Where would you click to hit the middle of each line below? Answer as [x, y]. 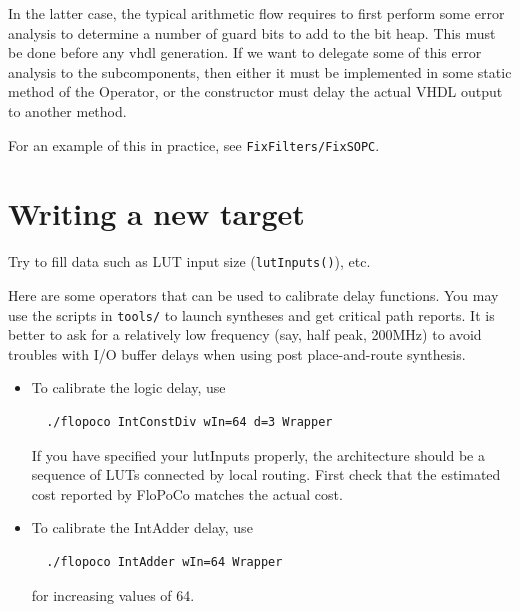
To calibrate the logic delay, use [128, 387]
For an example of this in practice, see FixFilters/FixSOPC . [194, 144]
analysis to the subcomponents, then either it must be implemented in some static [260, 71]
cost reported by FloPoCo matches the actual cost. [187, 493]
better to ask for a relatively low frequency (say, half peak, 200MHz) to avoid [245, 334]
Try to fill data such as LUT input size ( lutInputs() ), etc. [189, 261]
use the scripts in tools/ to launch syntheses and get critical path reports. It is [251, 314]
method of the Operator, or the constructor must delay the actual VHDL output [255, 91]
